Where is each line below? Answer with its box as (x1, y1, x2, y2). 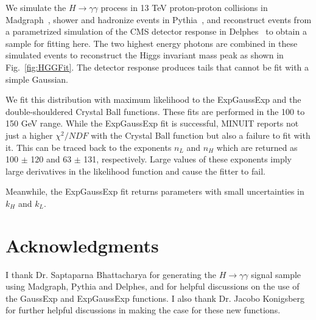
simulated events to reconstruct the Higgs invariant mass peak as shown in (5, 49, 284, 61)
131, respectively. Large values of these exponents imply (83, 153, 292, 165)
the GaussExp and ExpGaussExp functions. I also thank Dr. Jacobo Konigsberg (5, 291, 305, 304)
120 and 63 (30, 153, 72, 165)
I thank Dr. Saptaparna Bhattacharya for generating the (5, 268, 216, 280)
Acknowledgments (5, 232, 159, 257)
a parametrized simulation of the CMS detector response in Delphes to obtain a (5, 25, 307, 38)
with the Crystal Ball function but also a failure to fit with (91, 128, 311, 141)
